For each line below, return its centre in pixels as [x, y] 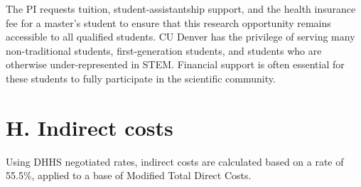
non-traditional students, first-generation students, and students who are [164, 50]
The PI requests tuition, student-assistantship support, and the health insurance [181, 9]
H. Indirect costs [90, 127]
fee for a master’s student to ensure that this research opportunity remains [168, 22]
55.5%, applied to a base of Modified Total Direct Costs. [129, 175]
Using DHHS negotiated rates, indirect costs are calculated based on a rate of [175, 161]
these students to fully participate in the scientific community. [141, 78]
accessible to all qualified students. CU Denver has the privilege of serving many [180, 37]
